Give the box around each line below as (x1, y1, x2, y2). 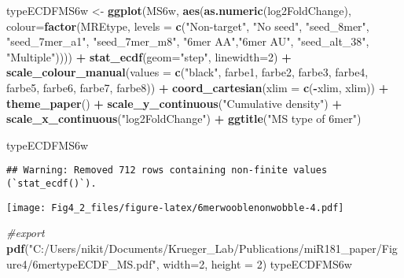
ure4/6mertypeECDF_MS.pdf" (6, 255, 156, 272)
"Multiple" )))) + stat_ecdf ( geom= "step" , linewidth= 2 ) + (6, 48, 292, 65)
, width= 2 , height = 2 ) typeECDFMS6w (156, 255, 352, 272)
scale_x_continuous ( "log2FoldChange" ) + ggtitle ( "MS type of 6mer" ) (6, 110, 362, 127)
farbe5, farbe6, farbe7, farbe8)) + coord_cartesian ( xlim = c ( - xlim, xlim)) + (6, 79, 389, 95)
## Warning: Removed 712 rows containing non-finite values (6, 165, 328, 176)
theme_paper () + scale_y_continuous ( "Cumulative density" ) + (6, 95, 342, 111)
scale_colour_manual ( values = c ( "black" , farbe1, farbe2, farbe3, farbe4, (6, 64, 369, 80)
